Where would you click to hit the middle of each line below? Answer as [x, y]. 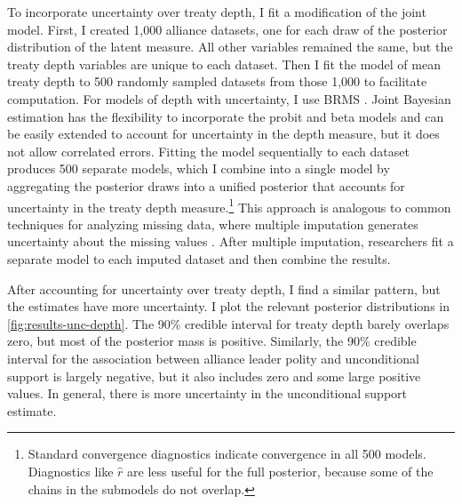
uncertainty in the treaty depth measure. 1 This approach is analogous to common [229, 205]
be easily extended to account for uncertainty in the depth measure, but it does [223, 134]
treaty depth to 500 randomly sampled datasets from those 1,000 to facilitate [217, 81]
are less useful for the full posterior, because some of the [280, 471]
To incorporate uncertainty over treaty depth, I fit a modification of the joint [217, 12]
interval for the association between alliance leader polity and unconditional [213, 358]
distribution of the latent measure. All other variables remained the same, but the [230, 47]
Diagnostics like [71, 471]
